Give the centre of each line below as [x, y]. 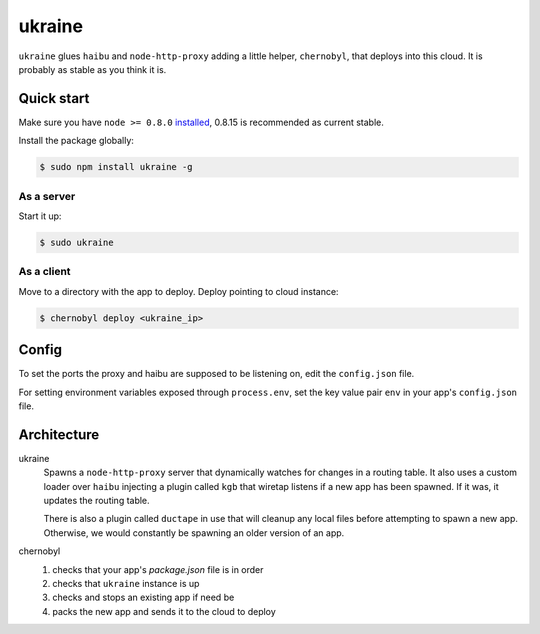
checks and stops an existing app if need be [143, 597]
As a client [44, 272]
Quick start [54, 98]
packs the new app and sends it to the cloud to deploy [164, 611]
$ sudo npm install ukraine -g [116, 167]
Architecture [59, 434]
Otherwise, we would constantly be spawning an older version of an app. [194, 532]
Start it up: [40, 216]
